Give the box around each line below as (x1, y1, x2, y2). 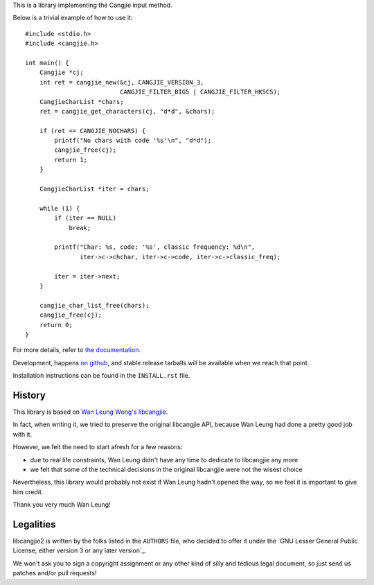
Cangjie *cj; (39, 69, 84, 76)
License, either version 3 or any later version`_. (12, 546, 147, 555)
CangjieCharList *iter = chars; (39, 185, 150, 193)
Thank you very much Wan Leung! (12, 500, 111, 509)
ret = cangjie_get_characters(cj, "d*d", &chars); (39, 107, 215, 115)
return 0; (39, 321, 73, 329)
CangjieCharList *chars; (39, 98, 124, 105)
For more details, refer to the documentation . (12, 346, 141, 354)
